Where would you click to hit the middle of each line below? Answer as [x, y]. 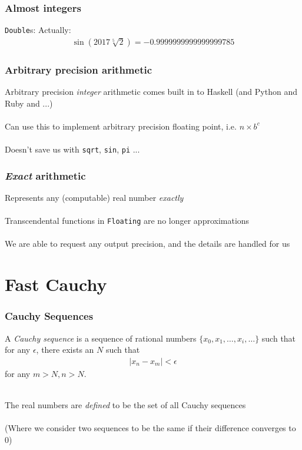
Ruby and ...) [29, 103]
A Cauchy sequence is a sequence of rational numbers [101, 338]
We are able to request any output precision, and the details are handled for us [147, 244]
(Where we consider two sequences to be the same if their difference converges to [150, 428]
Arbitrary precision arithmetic [79, 69]
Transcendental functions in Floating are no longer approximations [127, 221]
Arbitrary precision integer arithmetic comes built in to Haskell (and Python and [151, 92]
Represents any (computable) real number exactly [94, 197]
